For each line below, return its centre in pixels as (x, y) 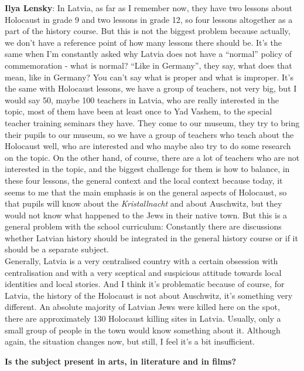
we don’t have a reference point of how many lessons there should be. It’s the (143, 42)
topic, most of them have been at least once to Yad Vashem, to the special (139, 111)
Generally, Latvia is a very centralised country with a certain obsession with (141, 261)
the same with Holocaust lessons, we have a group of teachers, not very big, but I (151, 88)
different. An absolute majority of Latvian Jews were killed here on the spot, (142, 307)
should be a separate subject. (57, 249)
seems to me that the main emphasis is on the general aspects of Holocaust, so (146, 192)
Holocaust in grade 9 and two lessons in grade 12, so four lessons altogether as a (149, 19)
